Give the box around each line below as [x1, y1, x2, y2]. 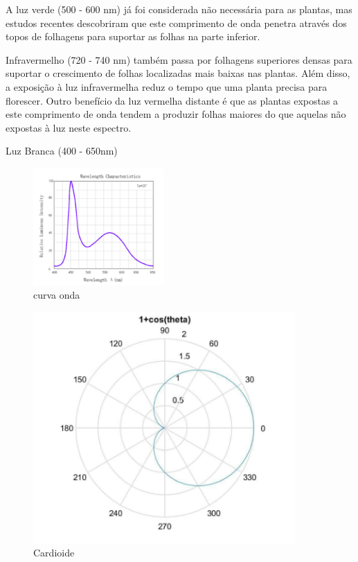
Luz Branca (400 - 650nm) [6, 143, 118, 158]
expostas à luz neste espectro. [6, 120, 132, 134]
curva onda [33, 288, 80, 302]
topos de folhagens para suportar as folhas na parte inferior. [6, 29, 260, 44]
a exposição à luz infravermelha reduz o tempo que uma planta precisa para [6, 79, 328, 94]
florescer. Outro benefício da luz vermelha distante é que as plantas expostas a [6, 93, 339, 107]
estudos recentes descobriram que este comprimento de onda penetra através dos [6, 15, 347, 30]
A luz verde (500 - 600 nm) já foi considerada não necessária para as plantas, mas [6, 2, 352, 16]
